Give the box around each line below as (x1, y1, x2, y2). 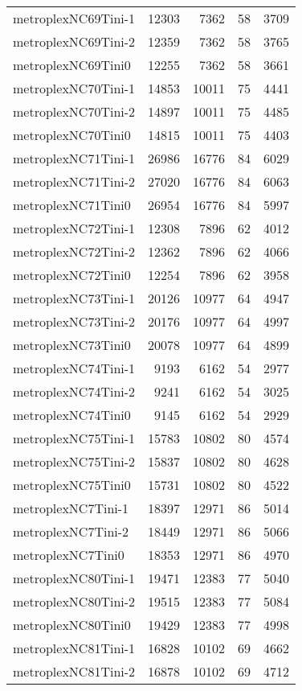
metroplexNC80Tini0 (13, 615, 131, 634)
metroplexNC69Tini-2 (13, 32, 136, 51)
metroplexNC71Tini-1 (13, 149, 136, 167)
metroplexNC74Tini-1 (13, 359, 136, 377)
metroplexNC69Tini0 (13, 56, 131, 74)
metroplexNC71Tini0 (13, 195, 131, 214)
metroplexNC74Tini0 (13, 405, 131, 424)
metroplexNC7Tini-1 (13, 499, 129, 517)
